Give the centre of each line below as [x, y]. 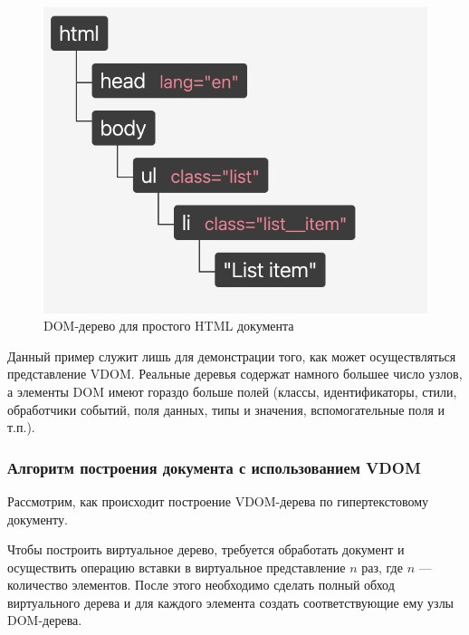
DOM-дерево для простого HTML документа [169, 326]
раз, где [382, 567]
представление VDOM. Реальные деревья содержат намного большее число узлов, [235, 374]
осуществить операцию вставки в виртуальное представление [177, 567]
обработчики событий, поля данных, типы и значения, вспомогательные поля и [226, 409]
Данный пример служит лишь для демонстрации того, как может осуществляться [232, 356]
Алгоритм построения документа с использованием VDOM [214, 467]
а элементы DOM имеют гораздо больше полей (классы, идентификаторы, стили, [232, 391]
